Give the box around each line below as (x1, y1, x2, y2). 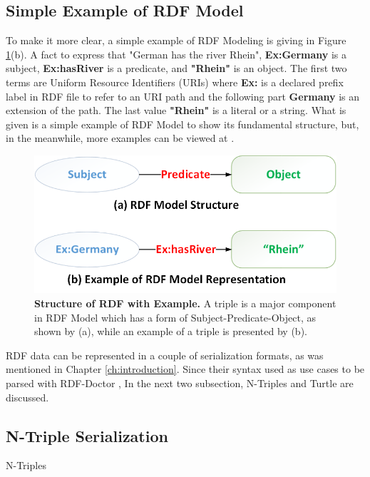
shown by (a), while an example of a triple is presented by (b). (34, 324, 307, 339)
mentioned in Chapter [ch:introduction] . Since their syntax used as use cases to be (6, 361, 365, 376)
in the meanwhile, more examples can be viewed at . (6, 130, 235, 145)
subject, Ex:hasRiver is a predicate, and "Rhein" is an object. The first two (6, 61, 347, 76)
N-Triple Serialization (6, 424, 168, 446)
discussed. (6, 389, 49, 404)
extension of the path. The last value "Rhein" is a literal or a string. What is (6, 103, 346, 118)
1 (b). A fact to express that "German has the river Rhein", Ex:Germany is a (6, 46, 347, 61)
